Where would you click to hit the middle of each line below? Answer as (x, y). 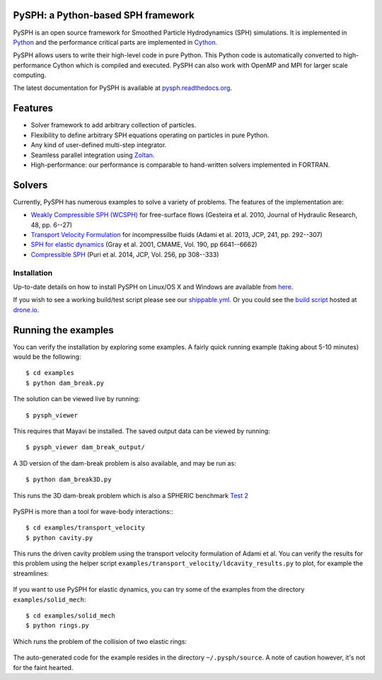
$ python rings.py (58, 626)
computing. (30, 75)
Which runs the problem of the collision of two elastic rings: (100, 641)
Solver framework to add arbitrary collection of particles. (114, 125)
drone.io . (26, 310)
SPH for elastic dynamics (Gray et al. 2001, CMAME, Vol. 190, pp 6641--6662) (144, 245)
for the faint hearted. (43, 667)
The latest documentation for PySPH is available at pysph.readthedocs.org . (123, 88)
